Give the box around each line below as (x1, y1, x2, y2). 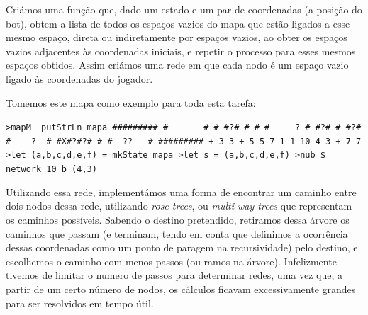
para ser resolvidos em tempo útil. (6, 295, 154, 310)
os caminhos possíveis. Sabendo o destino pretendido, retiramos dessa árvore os (6, 212, 350, 227)
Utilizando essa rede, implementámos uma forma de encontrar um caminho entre (6, 184, 357, 199)
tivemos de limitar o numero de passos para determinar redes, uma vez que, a (6, 268, 343, 282)
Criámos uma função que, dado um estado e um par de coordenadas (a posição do (6, 2, 362, 16)
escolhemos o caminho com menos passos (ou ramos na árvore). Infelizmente (6, 253, 337, 268)
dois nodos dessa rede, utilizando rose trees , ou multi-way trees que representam (6, 198, 352, 213)
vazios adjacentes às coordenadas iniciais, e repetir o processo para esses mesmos (6, 43, 356, 58)
